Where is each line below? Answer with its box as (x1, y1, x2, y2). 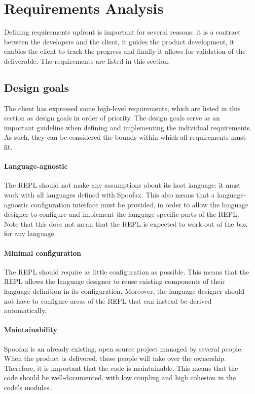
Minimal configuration (4, 247, 81, 258)
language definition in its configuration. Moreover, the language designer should (4, 286, 245, 296)
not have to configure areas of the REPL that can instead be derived (4, 295, 212, 306)
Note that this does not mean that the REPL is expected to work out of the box (4, 218, 248, 229)
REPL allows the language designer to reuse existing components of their (4, 276, 225, 286)
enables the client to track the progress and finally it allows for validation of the (4, 46, 246, 56)
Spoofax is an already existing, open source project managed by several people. (4, 343, 243, 354)
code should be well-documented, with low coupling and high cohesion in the (4, 372, 236, 383)
